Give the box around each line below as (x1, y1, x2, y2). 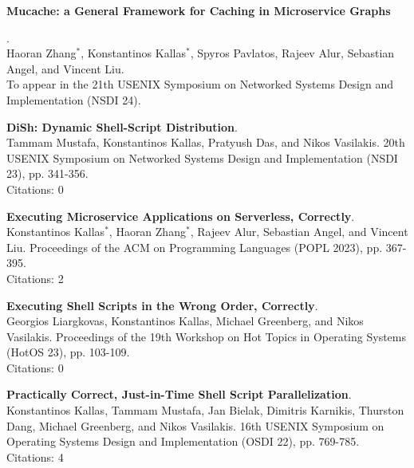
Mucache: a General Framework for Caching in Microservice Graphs (6, 2, 391, 18)
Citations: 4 (6, 448, 64, 465)
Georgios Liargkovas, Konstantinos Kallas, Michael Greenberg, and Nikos (6, 313, 364, 329)
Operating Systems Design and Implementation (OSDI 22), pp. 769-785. (6, 433, 360, 450)
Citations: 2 (6, 269, 64, 286)
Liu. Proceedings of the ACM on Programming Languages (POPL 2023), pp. (6, 238, 383, 255)
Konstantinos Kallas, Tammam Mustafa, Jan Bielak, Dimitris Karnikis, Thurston (6, 402, 404, 419)
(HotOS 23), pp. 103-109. (6, 344, 130, 360)
